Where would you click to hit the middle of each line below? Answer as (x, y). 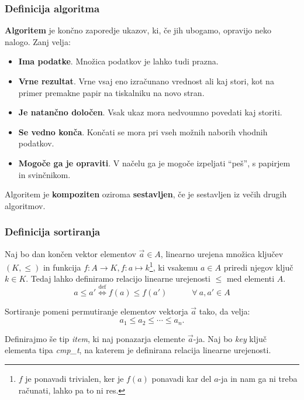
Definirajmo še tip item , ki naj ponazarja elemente (95, 338)
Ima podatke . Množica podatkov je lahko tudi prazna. (118, 61)
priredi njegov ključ (258, 267)
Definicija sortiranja (53, 232)
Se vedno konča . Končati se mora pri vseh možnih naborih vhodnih (143, 131)
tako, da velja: (224, 311)
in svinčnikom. (44, 174)
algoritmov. (25, 205)
